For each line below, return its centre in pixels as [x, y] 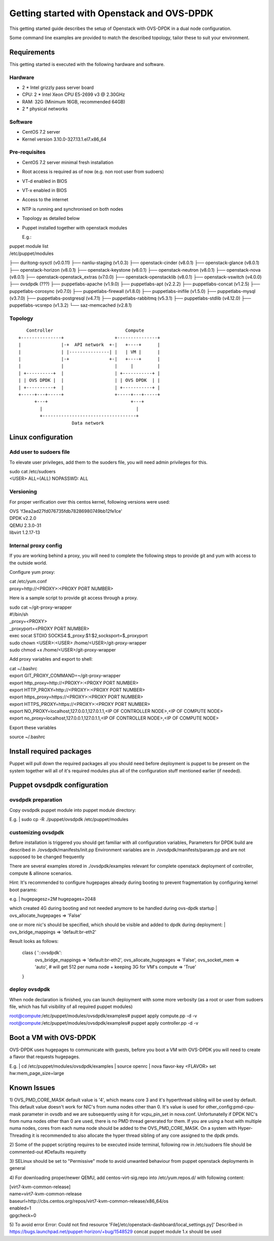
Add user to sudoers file [40, 452]
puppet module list [29, 246]
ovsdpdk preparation [36, 800]
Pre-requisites [27, 152]
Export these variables [33, 727]
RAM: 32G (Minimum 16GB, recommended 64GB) [74, 102]
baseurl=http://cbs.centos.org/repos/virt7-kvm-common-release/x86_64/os [89, 1201]
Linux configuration [41, 437]
